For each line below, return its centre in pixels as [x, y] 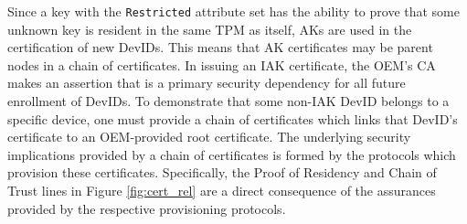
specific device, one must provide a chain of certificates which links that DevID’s [233, 118]
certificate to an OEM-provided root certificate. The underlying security [209, 137]
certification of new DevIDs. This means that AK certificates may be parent [220, 47]
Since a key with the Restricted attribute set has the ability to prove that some [233, 11]
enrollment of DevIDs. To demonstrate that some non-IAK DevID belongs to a [228, 101]
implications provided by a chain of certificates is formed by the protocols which [232, 154]
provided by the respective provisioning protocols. [147, 208]
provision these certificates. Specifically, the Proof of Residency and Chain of [222, 172]
